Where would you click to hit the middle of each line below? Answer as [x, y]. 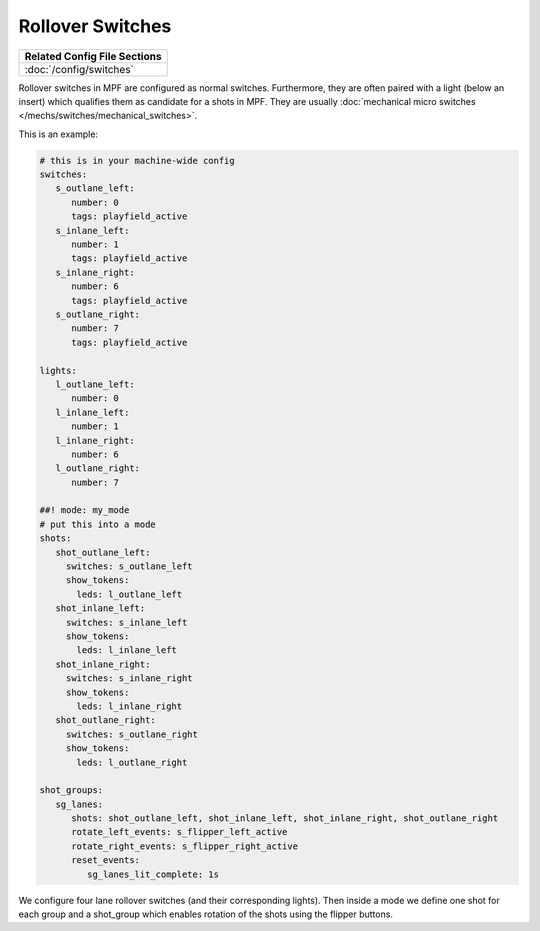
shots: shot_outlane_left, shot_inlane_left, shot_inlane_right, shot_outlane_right [285, 818]
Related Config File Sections [93, 56]
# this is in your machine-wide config [137, 160]
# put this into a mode [98, 524]
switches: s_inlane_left [126, 622]
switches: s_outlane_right [132, 734]
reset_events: [105, 860]
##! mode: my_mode [84, 510]
